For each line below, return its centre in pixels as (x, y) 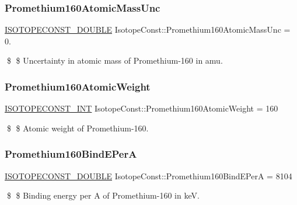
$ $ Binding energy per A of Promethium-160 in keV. (103, 195)
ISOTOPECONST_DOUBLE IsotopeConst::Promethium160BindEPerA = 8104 (148, 176)
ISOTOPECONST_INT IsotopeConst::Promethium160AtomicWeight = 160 (141, 108)
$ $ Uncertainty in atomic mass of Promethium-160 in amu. (115, 60)
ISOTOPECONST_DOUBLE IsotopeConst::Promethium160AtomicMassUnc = (148, 29)
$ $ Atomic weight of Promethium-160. (78, 128)
